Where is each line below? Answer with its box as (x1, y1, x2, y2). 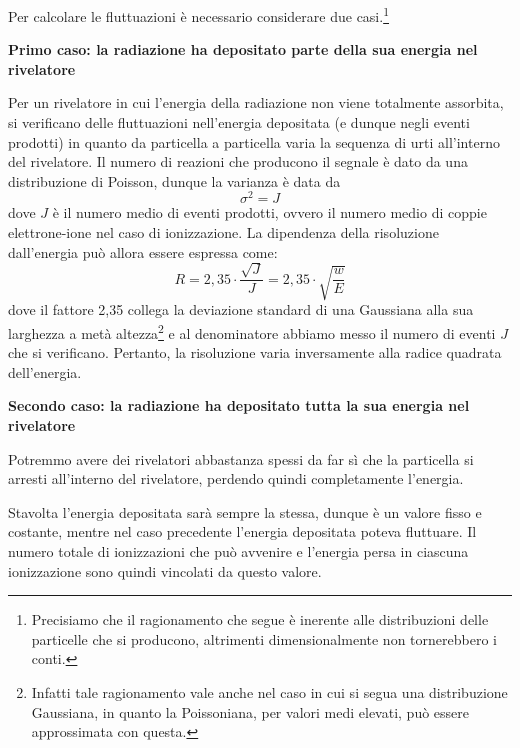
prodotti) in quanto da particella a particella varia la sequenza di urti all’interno (8, 131, 500, 152)
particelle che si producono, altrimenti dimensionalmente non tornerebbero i (31, 628, 497, 649)
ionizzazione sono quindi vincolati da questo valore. (8, 560, 322, 581)
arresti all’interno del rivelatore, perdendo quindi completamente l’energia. (8, 468, 464, 489)
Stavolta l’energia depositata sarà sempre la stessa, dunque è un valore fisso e (8, 501, 482, 522)
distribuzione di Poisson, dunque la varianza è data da (8, 170, 341, 191)
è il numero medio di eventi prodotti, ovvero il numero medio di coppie (52, 202, 487, 223)
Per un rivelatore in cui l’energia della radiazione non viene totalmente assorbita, (8, 92, 504, 113)
